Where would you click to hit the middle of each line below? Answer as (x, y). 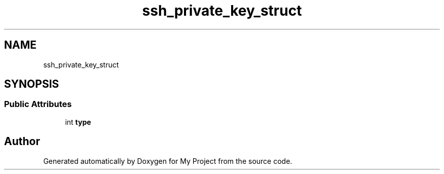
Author (22, 142)
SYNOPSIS (32, 84)
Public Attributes (38, 104)
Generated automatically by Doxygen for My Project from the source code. (168, 161)
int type (78, 122)
